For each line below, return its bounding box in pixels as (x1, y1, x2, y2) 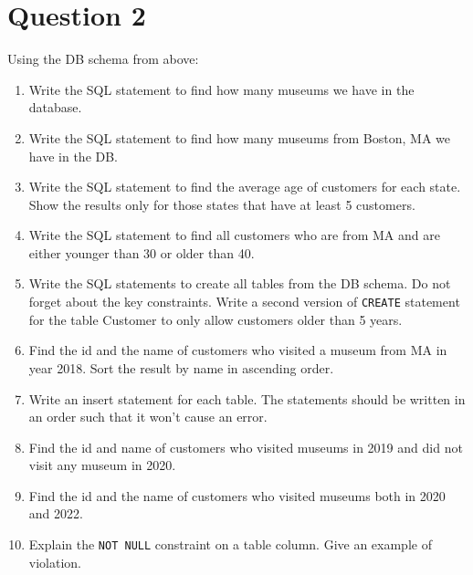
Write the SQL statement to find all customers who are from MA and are (28, 225, 440, 245)
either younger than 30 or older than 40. (28, 243, 255, 262)
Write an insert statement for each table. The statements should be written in (28, 389, 466, 408)
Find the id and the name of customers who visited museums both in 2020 (28, 486, 446, 505)
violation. (28, 552, 81, 571)
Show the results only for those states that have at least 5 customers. (28, 194, 415, 214)
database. (28, 98, 82, 117)
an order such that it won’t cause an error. (28, 407, 268, 426)
